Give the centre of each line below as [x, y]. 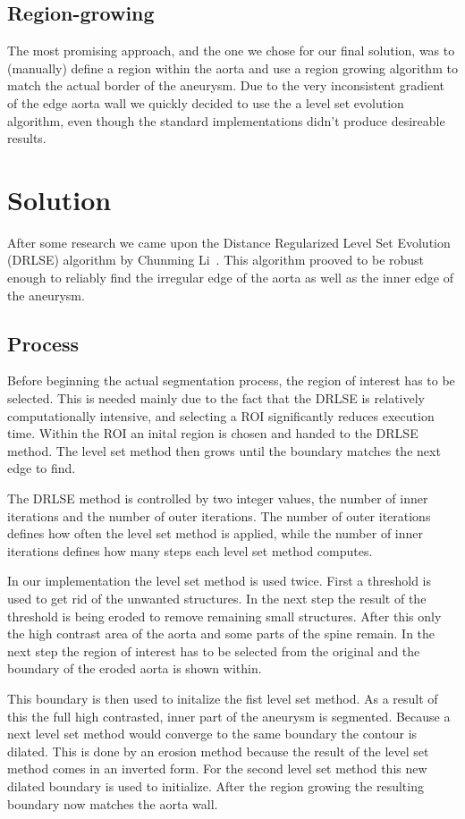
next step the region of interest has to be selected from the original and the [214, 650]
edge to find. [42, 468]
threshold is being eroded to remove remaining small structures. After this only [224, 616]
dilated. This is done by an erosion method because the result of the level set [218, 751]
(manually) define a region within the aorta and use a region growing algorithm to [232, 68]
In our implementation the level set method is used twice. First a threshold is [220, 581]
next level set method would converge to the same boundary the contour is [212, 734]
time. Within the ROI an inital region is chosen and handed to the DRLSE [213, 433]
